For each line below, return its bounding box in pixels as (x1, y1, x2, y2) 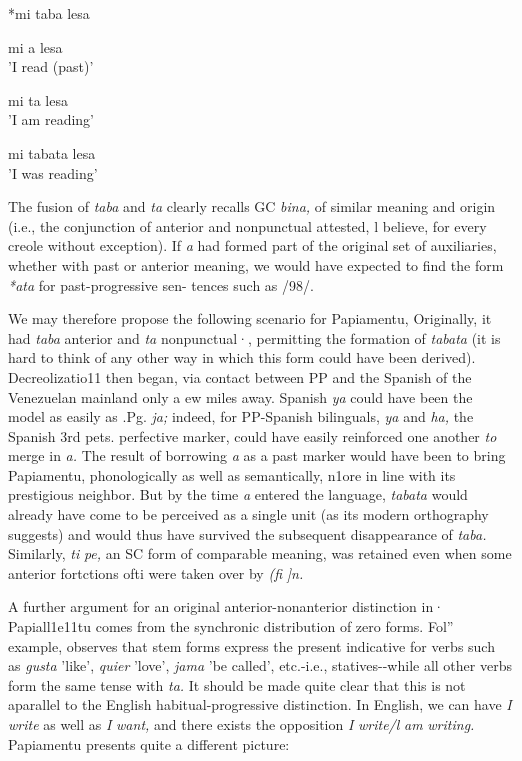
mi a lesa (8, 36, 63, 57)
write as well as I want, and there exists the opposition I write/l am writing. (8, 714, 475, 734)
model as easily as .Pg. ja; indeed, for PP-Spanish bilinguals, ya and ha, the (8, 406, 474, 427)
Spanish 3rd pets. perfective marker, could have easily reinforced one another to (8, 425, 497, 446)
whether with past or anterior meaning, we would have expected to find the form (8, 254, 504, 275)
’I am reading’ (8, 109, 94, 130)
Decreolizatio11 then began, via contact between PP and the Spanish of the (8, 366, 472, 387)
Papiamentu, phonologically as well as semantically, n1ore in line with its (8, 464, 456, 485)
